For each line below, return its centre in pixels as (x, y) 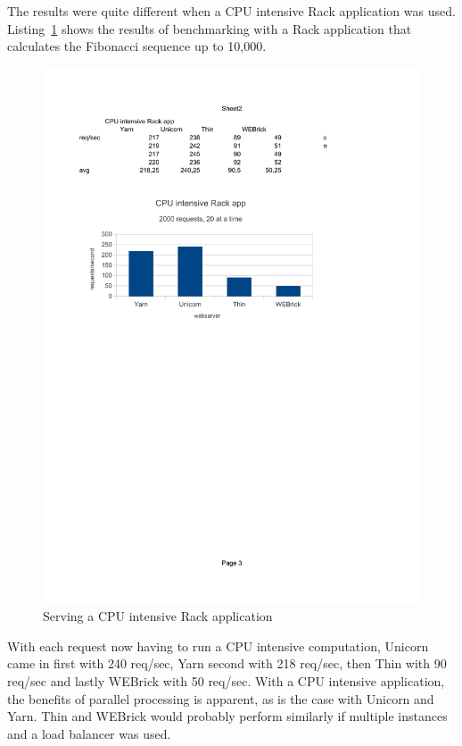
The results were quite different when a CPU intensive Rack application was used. (231, 11)
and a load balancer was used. (89, 733)
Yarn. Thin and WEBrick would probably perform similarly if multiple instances (227, 716)
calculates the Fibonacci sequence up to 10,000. (137, 46)
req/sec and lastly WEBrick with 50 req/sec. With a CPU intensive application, (226, 681)
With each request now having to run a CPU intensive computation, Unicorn (218, 645)
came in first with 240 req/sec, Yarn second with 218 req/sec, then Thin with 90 (227, 663)
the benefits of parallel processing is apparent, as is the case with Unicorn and (221, 698)
